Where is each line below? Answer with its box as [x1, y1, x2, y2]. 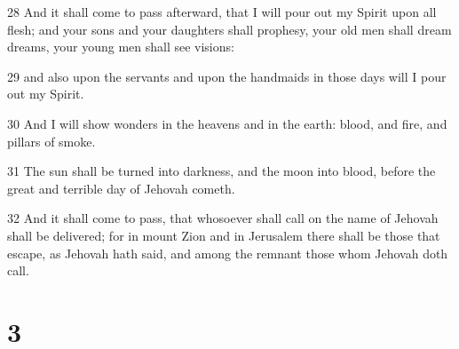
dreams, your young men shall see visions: [7, 37, 234, 56]
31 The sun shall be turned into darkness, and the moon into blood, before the [7, 162, 436, 180]
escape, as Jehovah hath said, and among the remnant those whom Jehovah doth [7, 243, 448, 262]
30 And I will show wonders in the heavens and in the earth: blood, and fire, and [7, 114, 447, 132]
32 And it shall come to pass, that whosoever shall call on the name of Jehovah [7, 209, 439, 227]
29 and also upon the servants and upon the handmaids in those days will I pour [7, 67, 447, 85]
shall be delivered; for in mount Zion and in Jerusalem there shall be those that [7, 226, 440, 244]
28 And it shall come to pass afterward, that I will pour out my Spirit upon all [7, 3, 437, 20]
